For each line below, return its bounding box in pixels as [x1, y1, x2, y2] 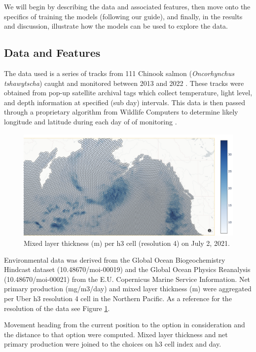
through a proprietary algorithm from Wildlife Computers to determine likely [4, 107, 238, 117]
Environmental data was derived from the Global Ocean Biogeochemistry [4, 254, 225, 265]
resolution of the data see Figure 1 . [4, 303, 110, 313]
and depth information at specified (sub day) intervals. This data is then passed [4, 97, 246, 107]
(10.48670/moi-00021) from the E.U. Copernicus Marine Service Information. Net [4, 274, 251, 284]
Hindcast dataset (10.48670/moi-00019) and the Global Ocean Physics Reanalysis [4, 264, 251, 274]
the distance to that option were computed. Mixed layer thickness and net [4, 329, 228, 339]
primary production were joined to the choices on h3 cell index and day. [4, 339, 221, 349]
